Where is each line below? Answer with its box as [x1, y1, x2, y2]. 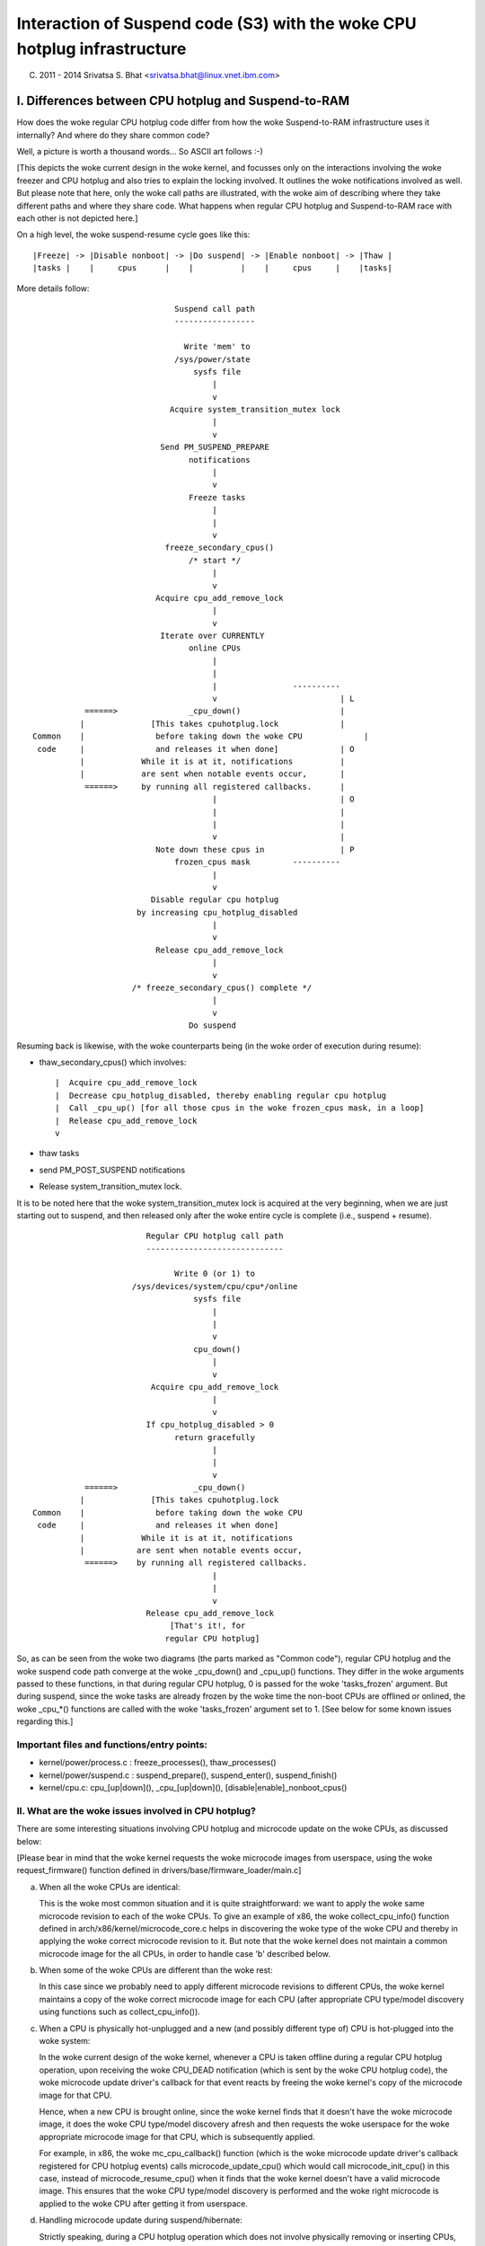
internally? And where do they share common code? [16, 129, 210, 140]
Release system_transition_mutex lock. [39, 1181, 183, 1192]
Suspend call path [173, 304, 256, 314]
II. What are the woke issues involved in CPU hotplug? [16, 1804, 256, 1817]
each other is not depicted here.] [16, 212, 138, 224]
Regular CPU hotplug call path [145, 1231, 284, 1242]
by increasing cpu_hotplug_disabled [136, 907, 298, 917]
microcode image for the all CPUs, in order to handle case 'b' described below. [39, 1948, 331, 1959]
